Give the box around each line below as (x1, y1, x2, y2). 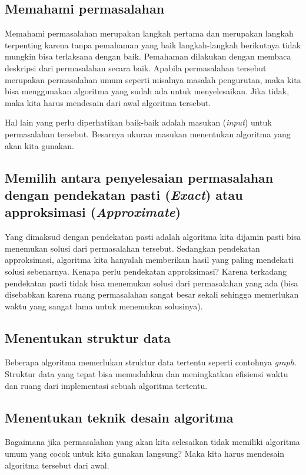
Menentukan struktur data (5, 328, 171, 347)
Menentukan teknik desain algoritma (5, 408, 234, 426)
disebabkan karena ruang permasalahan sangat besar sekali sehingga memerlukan (5, 288, 299, 301)
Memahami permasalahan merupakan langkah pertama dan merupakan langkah (5, 27, 294, 39)
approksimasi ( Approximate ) (5, 203, 181, 221)
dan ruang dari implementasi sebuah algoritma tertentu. (5, 379, 208, 391)
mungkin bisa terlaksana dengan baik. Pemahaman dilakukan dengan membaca (5, 50, 291, 62)
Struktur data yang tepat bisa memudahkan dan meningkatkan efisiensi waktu (5, 368, 288, 380)
